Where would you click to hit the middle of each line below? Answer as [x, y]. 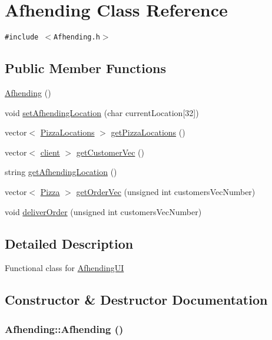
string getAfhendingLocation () [61, 172]
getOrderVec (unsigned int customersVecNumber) [166, 191]
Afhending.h [77, 37]
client [50, 152]
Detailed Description [69, 243]
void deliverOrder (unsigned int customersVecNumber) [103, 211]
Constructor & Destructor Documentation [136, 300]
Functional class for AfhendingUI [64, 268]
